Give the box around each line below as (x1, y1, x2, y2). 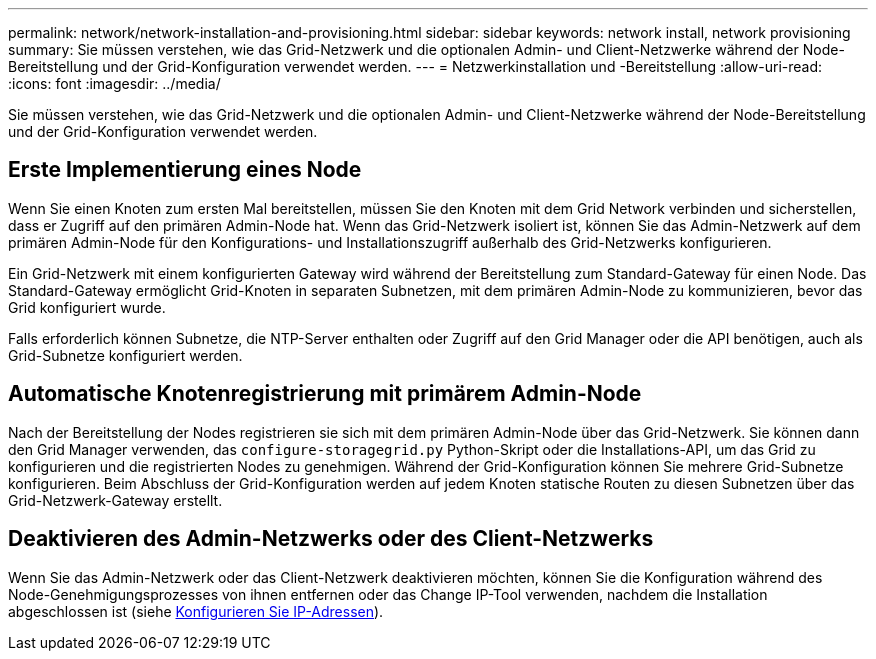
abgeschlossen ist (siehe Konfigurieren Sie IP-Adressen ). (8, 602, 384, 620)
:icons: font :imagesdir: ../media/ (8, 75, 221, 92)
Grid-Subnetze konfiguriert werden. (8, 346, 243, 364)
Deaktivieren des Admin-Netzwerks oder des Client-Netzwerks (8, 526, 654, 552)
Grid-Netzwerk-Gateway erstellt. (8, 491, 223, 509)
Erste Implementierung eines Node (8, 157, 362, 183)
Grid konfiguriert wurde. (8, 298, 166, 316)
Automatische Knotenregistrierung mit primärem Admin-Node (8, 381, 642, 407)
